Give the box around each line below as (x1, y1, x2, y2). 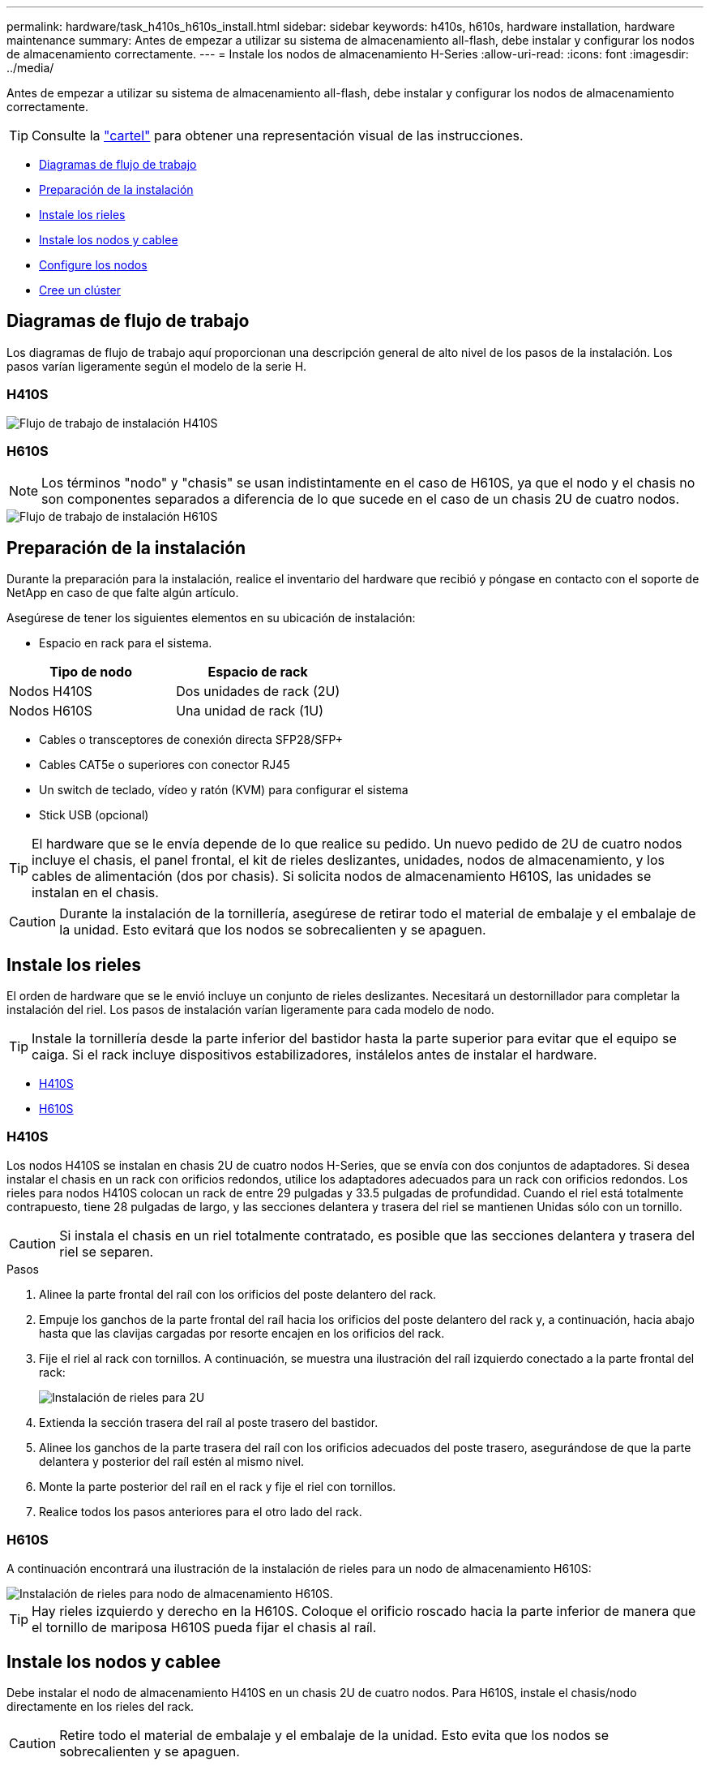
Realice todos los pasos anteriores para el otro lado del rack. (39, 1504, 362, 1519)
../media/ (6, 61, 54, 75)
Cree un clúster (39, 283, 121, 297)
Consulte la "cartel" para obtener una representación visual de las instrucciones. (32, 127, 524, 144)
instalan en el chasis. (32, 884, 159, 901)
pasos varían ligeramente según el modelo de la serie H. (6, 359, 307, 373)
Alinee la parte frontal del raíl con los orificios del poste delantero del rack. (39, 1287, 437, 1301)
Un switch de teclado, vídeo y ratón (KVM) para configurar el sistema (39, 783, 408, 797)
